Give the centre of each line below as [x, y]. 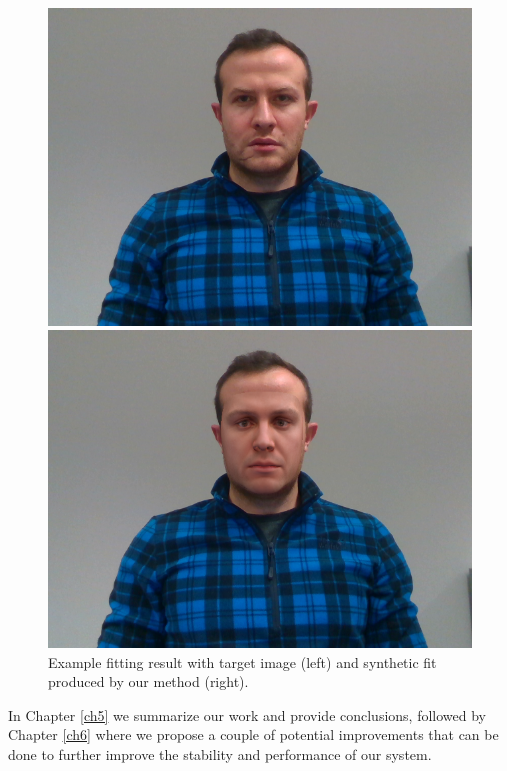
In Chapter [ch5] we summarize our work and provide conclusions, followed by [247, 714]
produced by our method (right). [148, 681]
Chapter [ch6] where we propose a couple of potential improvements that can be [253, 734]
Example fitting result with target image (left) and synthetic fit [242, 661]
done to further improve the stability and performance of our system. [220, 753]
